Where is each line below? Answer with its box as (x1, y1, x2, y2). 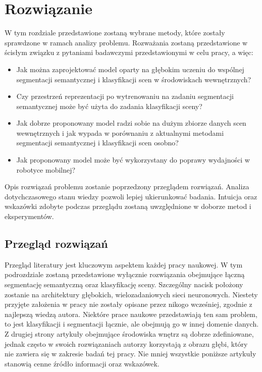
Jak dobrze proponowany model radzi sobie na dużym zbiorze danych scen (16, 118, 246, 128)
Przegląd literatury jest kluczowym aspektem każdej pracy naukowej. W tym (5, 259, 243, 270)
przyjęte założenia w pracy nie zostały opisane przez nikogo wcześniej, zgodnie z (5, 299, 252, 309)
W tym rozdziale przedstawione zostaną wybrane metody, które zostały (5, 27, 225, 38)
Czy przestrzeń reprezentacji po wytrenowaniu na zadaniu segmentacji (16, 91, 234, 101)
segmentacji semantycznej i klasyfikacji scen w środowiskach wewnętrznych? (16, 74, 251, 84)
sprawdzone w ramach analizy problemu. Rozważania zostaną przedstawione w (5, 37, 248, 47)
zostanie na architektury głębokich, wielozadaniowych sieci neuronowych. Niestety (5, 289, 258, 299)
